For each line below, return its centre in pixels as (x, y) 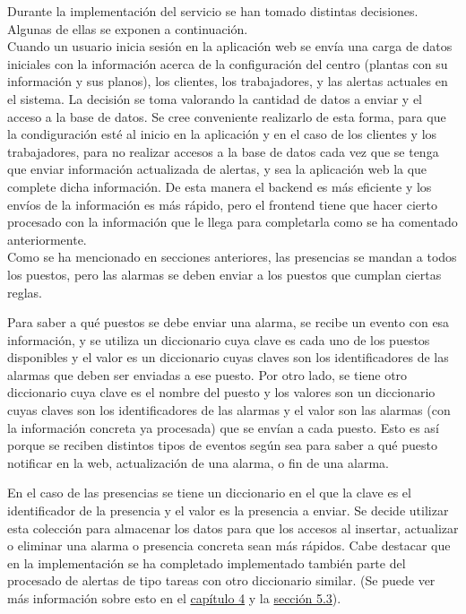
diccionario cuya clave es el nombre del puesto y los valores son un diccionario (221, 392)
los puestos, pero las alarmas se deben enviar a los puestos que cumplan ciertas (224, 274)
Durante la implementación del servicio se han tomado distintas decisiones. (213, 11)
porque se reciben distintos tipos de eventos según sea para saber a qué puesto (222, 445)
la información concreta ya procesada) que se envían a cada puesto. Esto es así (223, 427)
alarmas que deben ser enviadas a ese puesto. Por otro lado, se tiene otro (207, 374)
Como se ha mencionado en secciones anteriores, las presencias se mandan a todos (232, 257)
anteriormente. (47, 239)
